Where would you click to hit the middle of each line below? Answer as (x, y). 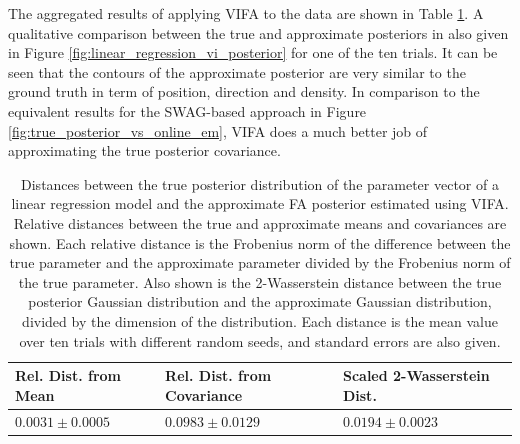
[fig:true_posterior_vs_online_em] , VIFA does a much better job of (218, 130)
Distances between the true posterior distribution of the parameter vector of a (260, 183)
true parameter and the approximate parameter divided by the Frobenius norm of (260, 262)
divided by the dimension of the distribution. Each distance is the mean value (260, 320)
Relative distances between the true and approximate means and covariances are (260, 222)
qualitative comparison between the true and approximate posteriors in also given (258, 32)
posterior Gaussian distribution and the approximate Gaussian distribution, (260, 301)
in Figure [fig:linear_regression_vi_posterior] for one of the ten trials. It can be (253, 52)
